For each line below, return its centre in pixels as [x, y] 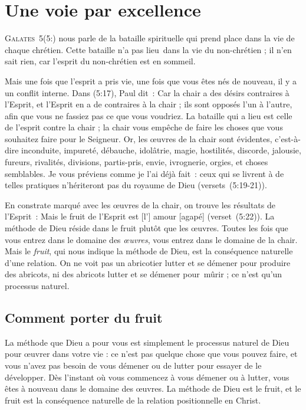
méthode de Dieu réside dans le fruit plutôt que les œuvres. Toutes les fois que [147, 228]
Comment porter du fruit [84, 317]
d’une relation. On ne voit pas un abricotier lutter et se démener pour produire [148, 262]
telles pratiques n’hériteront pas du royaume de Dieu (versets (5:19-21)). [136, 185]
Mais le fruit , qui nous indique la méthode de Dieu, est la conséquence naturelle [149, 251]
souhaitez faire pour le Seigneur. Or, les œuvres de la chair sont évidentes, [139, 138]
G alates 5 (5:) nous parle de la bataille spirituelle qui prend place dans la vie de [150, 38]
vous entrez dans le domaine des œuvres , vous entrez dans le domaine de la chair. [151, 239]
